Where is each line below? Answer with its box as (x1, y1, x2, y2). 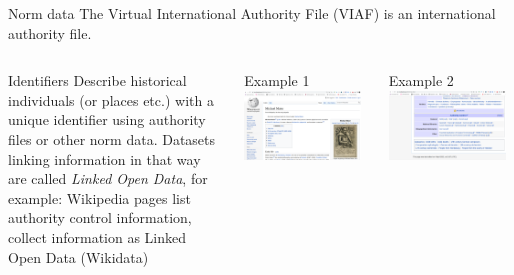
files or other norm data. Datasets (8, 128, 216, 149)
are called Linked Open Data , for (8, 168, 208, 189)
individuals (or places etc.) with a (8, 89, 214, 110)
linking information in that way (8, 148, 201, 169)
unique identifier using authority (8, 109, 206, 130)
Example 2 (388, 70, 454, 91)
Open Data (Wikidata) (8, 246, 149, 267)
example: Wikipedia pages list (8, 187, 191, 208)
